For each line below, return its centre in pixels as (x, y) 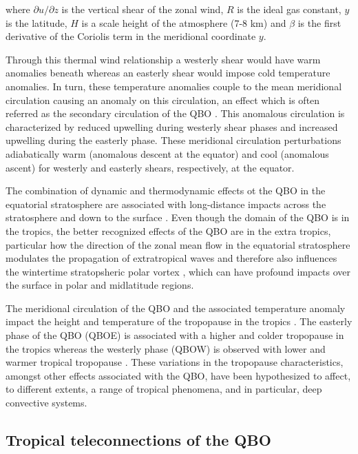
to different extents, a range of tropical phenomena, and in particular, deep (164, 389)
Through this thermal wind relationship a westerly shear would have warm (163, 59)
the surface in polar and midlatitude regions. (100, 285)
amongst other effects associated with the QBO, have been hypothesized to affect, (178, 375)
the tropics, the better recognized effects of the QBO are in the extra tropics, (168, 230)
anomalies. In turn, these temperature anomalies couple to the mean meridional (174, 86)
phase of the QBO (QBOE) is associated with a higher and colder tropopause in (175, 335)
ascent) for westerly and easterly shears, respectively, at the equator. (150, 167)
